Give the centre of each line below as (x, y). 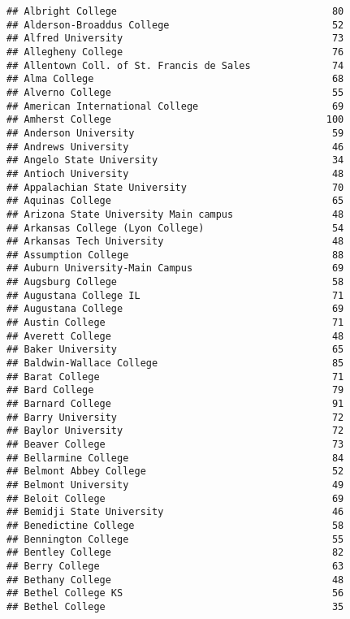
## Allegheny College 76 (175, 52)
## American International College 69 (175, 106)
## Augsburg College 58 (175, 282)
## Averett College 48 (175, 336)
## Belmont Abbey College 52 (175, 472)
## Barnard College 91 (175, 404)
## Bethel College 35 (175, 606)
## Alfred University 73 (175, 39)
